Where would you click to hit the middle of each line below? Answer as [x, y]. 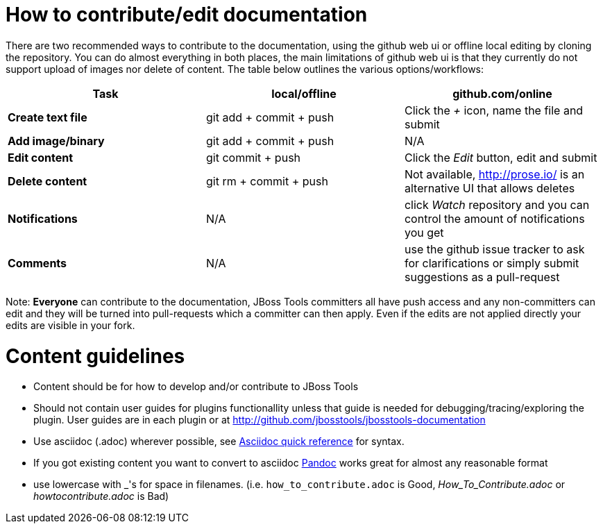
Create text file [48, 117]
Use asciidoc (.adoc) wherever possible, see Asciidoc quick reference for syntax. [219, 442]
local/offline [304, 93]
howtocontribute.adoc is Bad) [101, 496]
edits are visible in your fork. [70, 325]
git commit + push [253, 157]
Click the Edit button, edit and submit [501, 157]
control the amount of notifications [494, 218]
